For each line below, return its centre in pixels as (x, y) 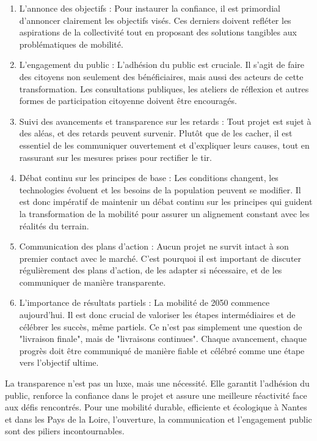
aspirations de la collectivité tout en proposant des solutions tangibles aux (158, 32)
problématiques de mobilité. (71, 44)
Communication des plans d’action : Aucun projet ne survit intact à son (154, 246)
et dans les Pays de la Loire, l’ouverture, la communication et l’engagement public (158, 419)
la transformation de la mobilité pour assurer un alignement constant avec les (164, 213)
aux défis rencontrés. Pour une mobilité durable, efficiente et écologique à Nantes (156, 407)
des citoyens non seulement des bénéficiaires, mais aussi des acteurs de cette (161, 76)
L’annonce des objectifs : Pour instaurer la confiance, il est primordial (150, 8)
